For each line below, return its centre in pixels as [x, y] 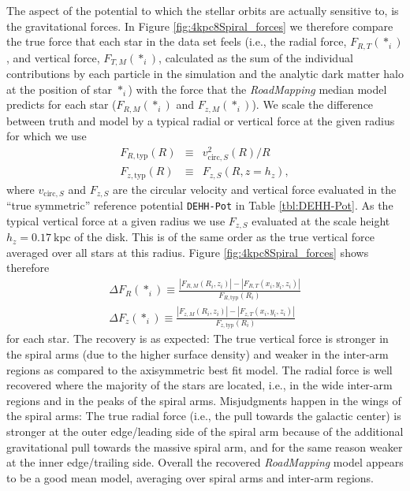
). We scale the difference [313, 104]
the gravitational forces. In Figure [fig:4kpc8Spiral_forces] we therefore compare [200, 26]
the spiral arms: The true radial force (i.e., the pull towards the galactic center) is [204, 416]
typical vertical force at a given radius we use [116, 220]
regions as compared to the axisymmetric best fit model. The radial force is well [199, 369]
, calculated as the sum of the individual [256, 57]
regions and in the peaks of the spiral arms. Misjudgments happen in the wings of [204, 400]
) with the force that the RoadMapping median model [257, 89]
